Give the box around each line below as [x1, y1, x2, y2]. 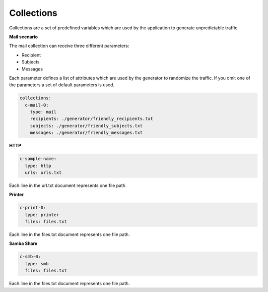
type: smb [25, 261, 49, 266]
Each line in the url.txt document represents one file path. [9, 182, 127, 188]
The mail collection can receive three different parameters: [9, 43, 129, 49]
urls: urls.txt [25, 170, 62, 175]
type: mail [30, 109, 57, 115]
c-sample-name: [19, 156, 57, 162]
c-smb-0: [19, 254, 41, 260]
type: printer [25, 212, 60, 218]
